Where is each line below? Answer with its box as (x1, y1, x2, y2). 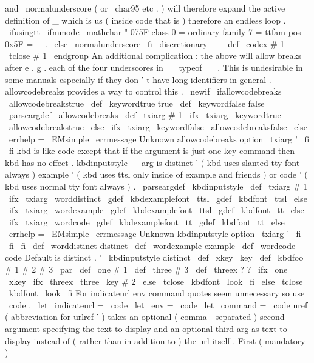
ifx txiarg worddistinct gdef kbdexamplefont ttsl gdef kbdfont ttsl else (9, 191, 307, 204)
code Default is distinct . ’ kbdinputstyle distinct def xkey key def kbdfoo (5, 251, 304, 264)
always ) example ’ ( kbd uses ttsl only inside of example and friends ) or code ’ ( (5, 168, 308, 181)
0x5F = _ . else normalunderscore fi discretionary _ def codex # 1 (5, 37, 285, 50)
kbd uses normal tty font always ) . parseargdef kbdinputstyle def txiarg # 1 (5, 179, 308, 192)
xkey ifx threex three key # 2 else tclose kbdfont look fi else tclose (9, 275, 303, 287)
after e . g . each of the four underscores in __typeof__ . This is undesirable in (5, 61, 303, 73)
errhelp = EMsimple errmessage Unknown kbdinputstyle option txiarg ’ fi (9, 227, 301, 240)
